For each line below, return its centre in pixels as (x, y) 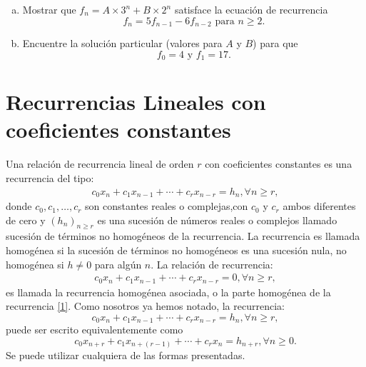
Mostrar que (49, 9)
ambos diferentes (319, 206)
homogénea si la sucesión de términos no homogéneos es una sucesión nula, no (176, 250)
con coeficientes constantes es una (279, 164)
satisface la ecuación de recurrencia (251, 9)
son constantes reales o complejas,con (167, 206)
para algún (118, 264)
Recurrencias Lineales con (136, 102)
